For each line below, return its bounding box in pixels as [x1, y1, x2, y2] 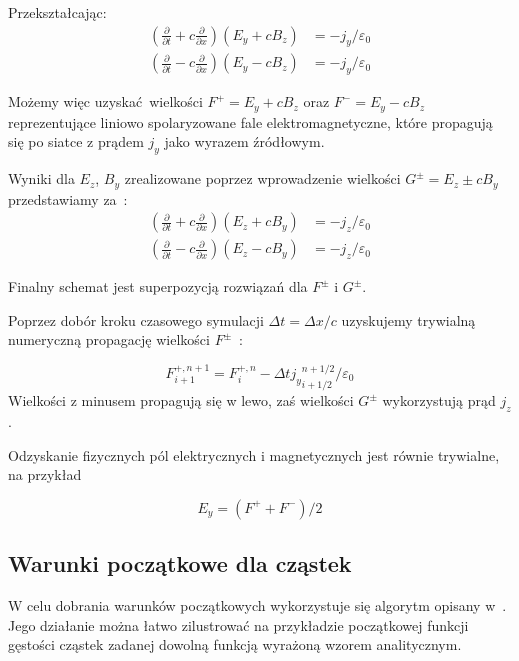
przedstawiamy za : [8, 188, 128, 209]
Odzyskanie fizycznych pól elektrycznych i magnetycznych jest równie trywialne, [8, 444, 500, 465]
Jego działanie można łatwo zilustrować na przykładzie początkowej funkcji [8, 614, 469, 635]
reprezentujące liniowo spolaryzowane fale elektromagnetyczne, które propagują [8, 111, 493, 132]
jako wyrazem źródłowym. [164, 131, 325, 152]
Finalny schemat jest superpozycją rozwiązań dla [8, 276, 308, 297]
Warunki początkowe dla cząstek [8, 548, 352, 579]
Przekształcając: [8, 2, 107, 22]
